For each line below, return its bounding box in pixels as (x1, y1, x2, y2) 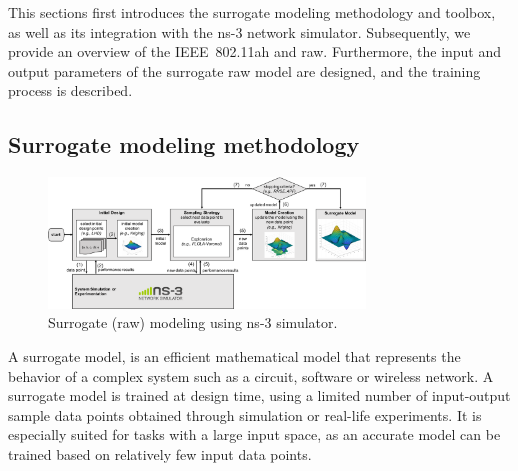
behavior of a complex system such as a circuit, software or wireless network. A (8, 365, 494, 386)
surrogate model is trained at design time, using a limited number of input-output (8, 385, 511, 406)
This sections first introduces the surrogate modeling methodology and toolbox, (8, 2, 496, 22)
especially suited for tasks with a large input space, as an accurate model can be (8, 424, 501, 445)
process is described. (8, 80, 133, 101)
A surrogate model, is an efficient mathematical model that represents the (8, 346, 461, 367)
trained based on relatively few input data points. (8, 444, 312, 464)
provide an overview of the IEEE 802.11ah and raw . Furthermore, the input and (8, 41, 502, 62)
